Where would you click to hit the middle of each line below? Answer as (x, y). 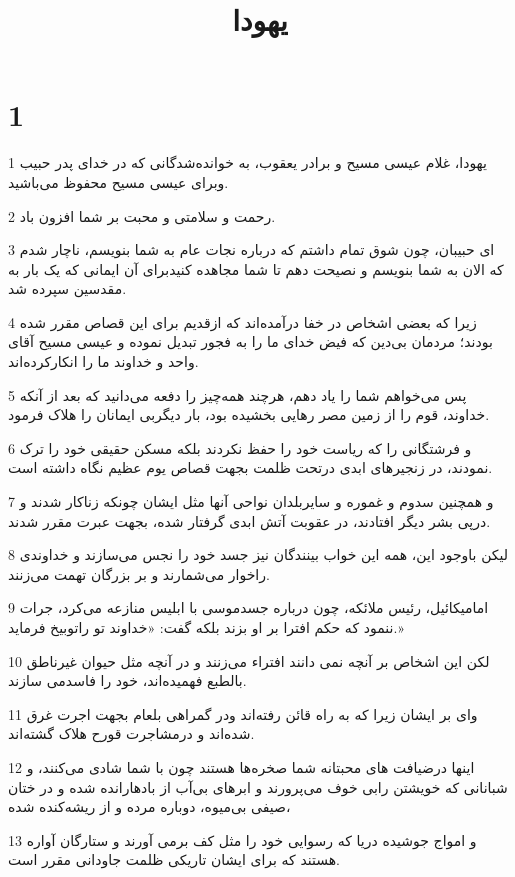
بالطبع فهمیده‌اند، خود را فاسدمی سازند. (127, 680)
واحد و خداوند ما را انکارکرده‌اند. (103, 361)
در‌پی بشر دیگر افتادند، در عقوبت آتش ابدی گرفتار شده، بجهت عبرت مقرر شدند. (249, 520)
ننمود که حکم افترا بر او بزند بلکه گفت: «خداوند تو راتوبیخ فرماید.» (206, 627)
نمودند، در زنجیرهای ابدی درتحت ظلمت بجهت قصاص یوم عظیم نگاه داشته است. (250, 467)
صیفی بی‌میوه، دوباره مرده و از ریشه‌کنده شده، (149, 806)
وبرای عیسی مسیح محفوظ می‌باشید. (118, 181)
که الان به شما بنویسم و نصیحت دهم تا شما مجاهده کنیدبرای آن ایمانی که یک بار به (256, 268)
